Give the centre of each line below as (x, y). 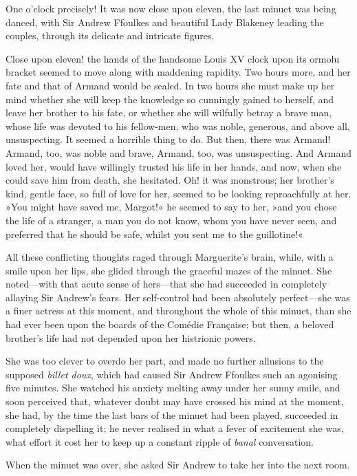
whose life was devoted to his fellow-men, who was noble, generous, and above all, (178, 126)
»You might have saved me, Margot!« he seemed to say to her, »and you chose (171, 207)
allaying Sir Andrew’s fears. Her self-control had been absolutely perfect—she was (178, 297)
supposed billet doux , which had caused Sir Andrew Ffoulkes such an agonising (172, 374)
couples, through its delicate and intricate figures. (110, 35)
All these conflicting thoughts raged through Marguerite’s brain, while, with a (170, 257)
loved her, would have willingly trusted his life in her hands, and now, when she (174, 166)
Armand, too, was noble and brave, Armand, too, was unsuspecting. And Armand (178, 152)
